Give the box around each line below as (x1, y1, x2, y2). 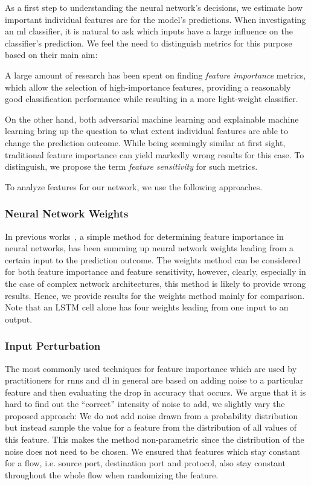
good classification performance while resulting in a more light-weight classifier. (5, 92, 298, 105)
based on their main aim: (5, 48, 98, 61)
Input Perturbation (5, 338, 101, 353)
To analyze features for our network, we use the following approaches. (5, 180, 263, 193)
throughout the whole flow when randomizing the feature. (5, 468, 219, 481)
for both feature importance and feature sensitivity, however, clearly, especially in (5, 265, 306, 278)
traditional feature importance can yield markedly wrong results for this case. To (5, 148, 304, 161)
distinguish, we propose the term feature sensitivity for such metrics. (5, 160, 258, 173)
